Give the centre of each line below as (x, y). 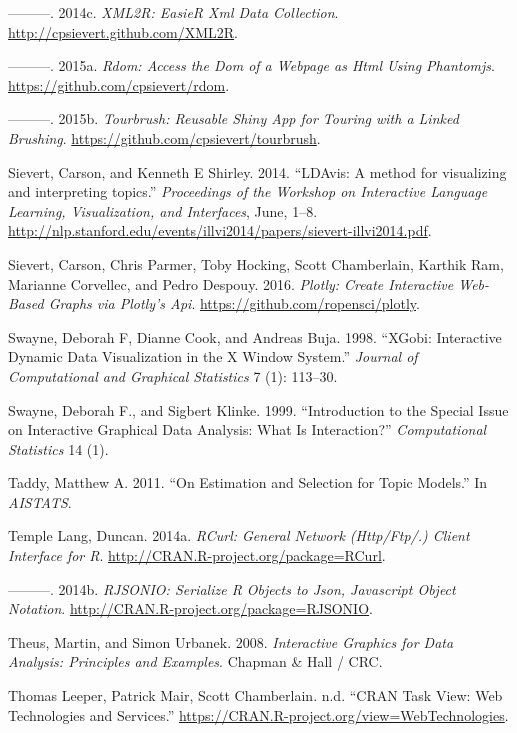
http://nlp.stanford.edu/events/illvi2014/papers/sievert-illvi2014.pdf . (220, 230)
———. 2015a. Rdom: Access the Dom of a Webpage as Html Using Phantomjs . (251, 65)
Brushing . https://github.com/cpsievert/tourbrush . (164, 137)
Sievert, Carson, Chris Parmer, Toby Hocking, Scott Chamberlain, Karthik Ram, (256, 263)
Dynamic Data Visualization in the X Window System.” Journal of (213, 356)
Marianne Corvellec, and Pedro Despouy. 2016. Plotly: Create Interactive (231, 283)
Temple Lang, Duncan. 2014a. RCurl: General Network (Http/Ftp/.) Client (239, 535)
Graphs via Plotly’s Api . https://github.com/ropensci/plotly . (234, 303)
